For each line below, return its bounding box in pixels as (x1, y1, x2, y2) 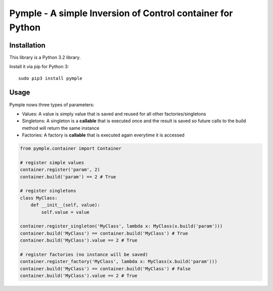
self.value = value (41, 209, 89, 215)
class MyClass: (20, 195, 58, 201)
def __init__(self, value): (30, 202, 101, 208)
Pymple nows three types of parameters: (9, 102, 95, 108)
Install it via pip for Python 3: (9, 64, 69, 70)
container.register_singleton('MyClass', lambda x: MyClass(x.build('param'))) (20, 223, 223, 229)
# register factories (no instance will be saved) (20, 252, 149, 257)
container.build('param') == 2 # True (20, 174, 116, 179)
